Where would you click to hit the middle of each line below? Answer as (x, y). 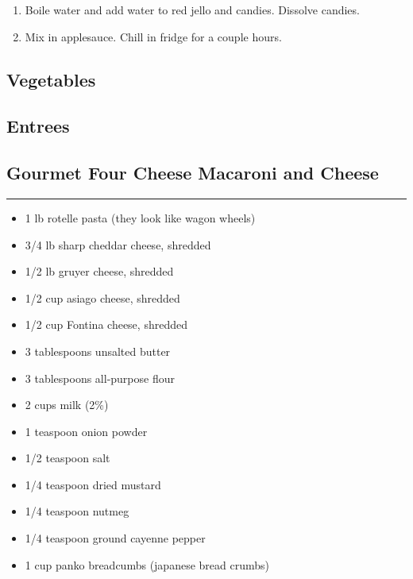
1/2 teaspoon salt (68, 458)
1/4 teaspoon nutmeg (77, 511)
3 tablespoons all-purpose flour (100, 378)
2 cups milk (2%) (67, 405)
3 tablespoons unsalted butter (98, 351)
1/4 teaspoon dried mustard (93, 484)
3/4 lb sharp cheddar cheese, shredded (118, 244)
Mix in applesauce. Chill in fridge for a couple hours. (153, 36)
